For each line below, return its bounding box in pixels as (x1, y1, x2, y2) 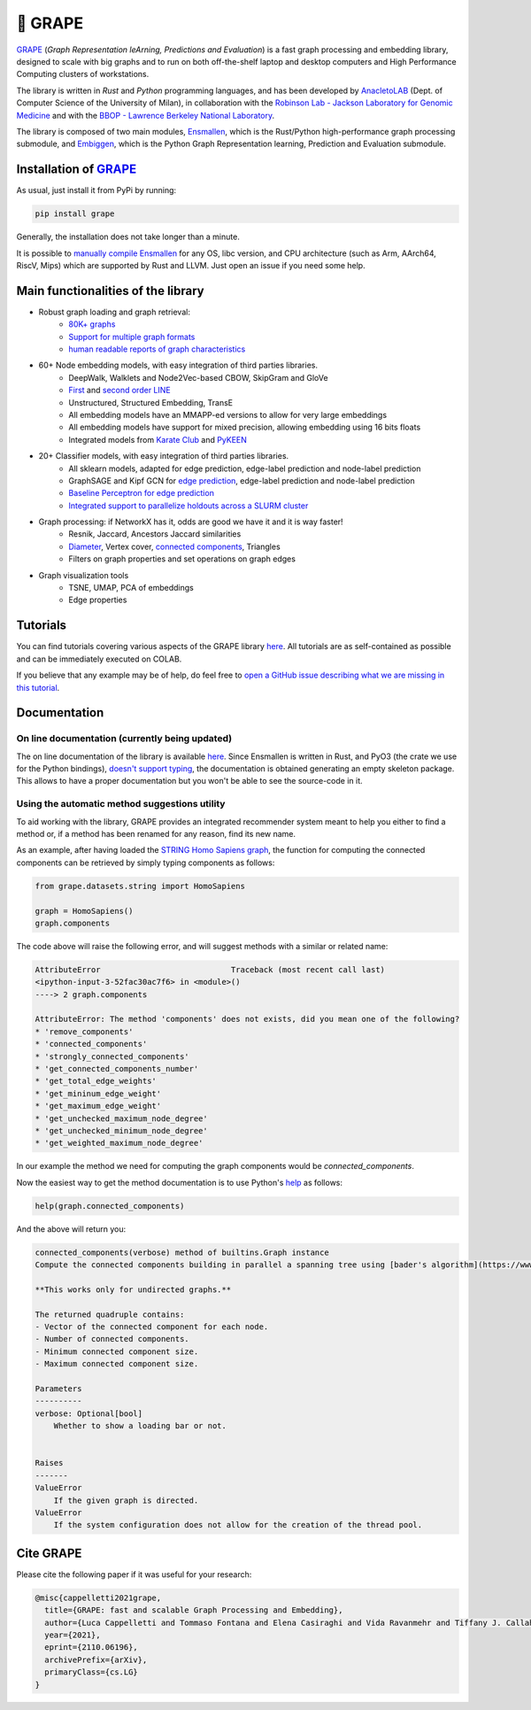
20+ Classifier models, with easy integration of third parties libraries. (38, 451, 289, 461)
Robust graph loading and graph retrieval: (38, 306, 190, 317)
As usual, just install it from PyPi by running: (16, 185, 177, 196)
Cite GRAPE (16, 1545, 82, 1560)
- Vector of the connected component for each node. (35, 1322, 269, 1332)
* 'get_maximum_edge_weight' (35, 1101, 162, 1111)
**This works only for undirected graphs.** (35, 1284, 232, 1295)
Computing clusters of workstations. (16, 69, 150, 80)
